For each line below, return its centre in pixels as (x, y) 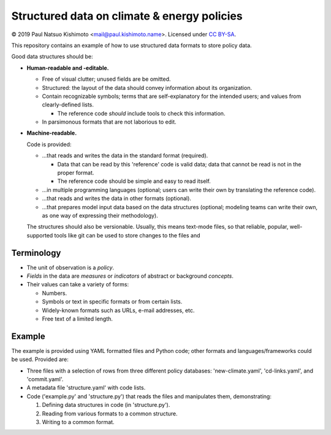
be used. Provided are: (40, 359)
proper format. (76, 173)
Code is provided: (49, 144)
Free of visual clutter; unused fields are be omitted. (106, 79)
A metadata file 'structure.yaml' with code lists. (86, 388)
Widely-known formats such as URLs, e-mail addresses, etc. (118, 310)
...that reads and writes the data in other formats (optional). (116, 198)
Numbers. (55, 293)
